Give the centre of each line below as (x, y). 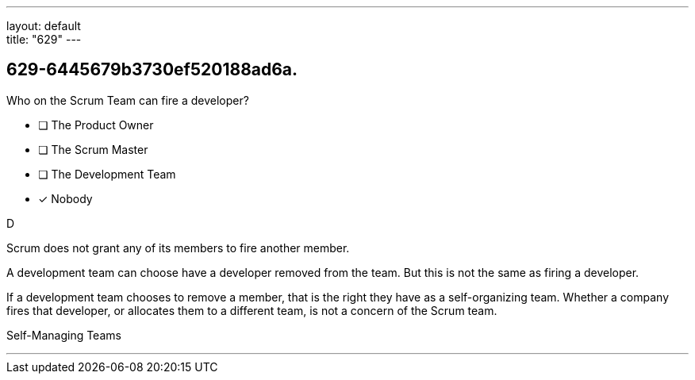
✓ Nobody (65, 198)
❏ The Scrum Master (93, 149)
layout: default (44, 26)
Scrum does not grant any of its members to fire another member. (178, 248)
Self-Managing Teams (64, 335)
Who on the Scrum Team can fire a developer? (128, 100)
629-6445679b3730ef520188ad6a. (152, 70)
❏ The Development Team (107, 174)
